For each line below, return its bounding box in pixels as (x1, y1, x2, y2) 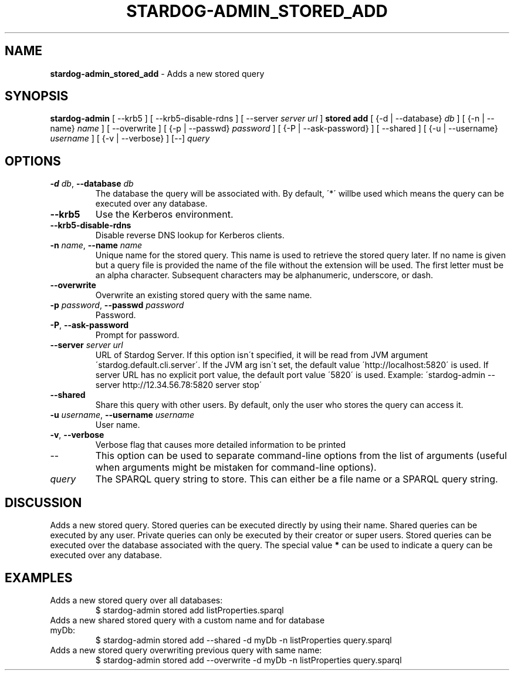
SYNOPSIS (5, 89, 69, 104)
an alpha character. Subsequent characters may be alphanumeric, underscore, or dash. (95, 270, 434, 281)
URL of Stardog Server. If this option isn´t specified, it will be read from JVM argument (95, 350, 428, 360)
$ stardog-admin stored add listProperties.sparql (95, 605, 284, 615)
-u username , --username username (50, 410, 195, 420)
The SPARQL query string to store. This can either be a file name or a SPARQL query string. (95, 473, 498, 485)
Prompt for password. (95, 330, 180, 340)
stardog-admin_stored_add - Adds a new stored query (50, 68, 265, 79)
